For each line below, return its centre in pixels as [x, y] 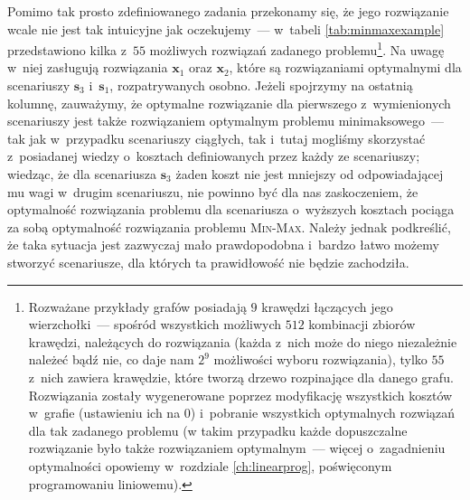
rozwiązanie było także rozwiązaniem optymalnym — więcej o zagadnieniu [237, 448]
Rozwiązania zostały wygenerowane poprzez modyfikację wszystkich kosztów [240, 395]
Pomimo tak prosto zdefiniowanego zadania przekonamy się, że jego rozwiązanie [228, 11]
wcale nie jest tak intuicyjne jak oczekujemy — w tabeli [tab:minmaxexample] [226, 28]
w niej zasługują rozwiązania [88, 67]
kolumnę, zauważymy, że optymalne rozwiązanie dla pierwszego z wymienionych [229, 103]
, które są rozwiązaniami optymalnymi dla [345, 67]
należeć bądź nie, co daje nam [111, 359]
